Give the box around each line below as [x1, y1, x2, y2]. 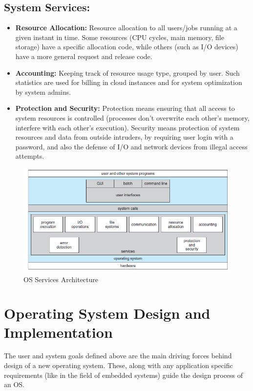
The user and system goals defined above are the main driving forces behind [4, 350, 232, 361]
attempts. [15, 151, 44, 161]
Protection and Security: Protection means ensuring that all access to [15, 103, 235, 113]
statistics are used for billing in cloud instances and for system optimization [15, 77, 242, 87]
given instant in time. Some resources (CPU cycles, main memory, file [15, 32, 224, 42]
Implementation [4, 322, 113, 342]
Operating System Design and [4, 303, 211, 323]
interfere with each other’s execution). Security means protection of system [15, 122, 240, 132]
